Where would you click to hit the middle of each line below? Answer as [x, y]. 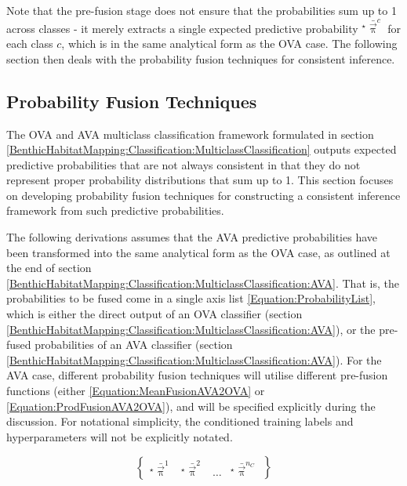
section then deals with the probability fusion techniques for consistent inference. [201, 58]
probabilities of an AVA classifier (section [134, 345]
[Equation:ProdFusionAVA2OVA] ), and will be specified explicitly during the [191, 406]
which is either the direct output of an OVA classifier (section [154, 314]
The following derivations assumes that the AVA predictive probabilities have [192, 237]
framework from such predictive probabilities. [115, 210]
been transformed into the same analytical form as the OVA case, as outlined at [198, 252]
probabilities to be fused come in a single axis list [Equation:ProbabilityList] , [191, 298]
